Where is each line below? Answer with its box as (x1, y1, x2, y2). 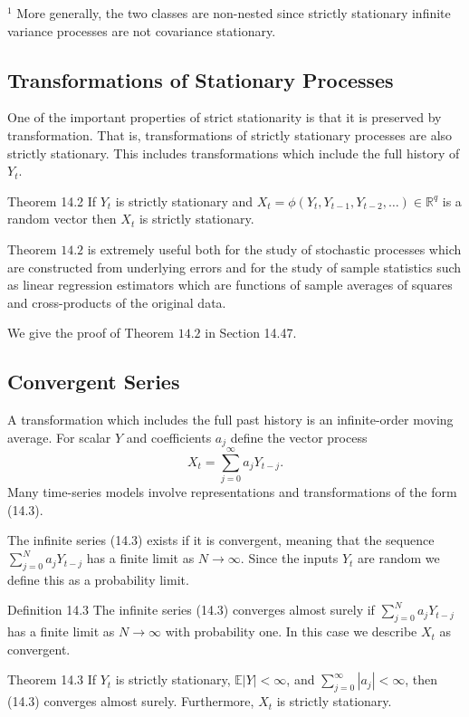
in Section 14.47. (205, 323, 297, 342)
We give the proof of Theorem (7, 323, 175, 342)
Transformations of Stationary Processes (7, 65, 394, 93)
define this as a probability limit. (7, 569, 189, 588)
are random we (358, 549, 440, 568)
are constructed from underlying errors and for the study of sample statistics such (7, 257, 462, 276)
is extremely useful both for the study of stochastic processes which (87, 239, 462, 258)
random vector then (7, 209, 117, 228)
